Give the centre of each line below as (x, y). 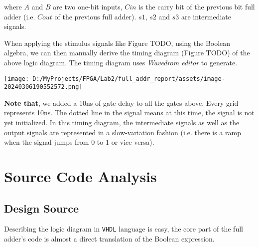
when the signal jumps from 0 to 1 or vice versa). (79, 142)
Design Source (42, 208)
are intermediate (206, 16)
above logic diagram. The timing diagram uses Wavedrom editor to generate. (121, 62)
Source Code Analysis (80, 176)
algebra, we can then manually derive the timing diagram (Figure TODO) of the (127, 53)
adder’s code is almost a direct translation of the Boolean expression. (109, 239)
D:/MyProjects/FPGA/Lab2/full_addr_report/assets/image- (129, 79)
